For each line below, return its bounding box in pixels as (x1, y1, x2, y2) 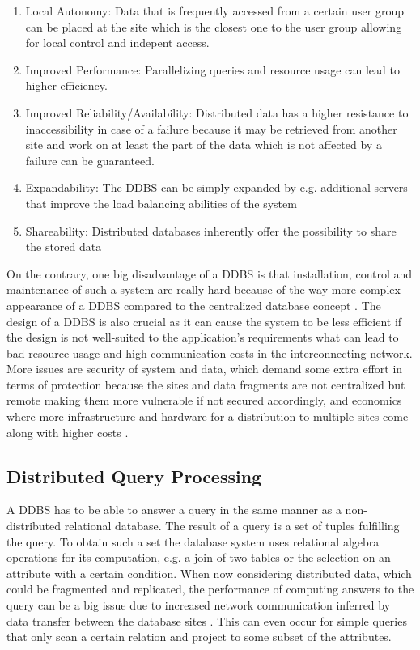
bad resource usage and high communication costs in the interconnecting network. (6, 344, 413, 361)
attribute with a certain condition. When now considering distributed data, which (6, 564, 412, 581)
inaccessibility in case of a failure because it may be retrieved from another (25, 120, 397, 137)
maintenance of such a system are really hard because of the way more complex (6, 281, 401, 298)
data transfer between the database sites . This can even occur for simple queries (6, 612, 407, 629)
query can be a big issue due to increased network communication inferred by (6, 597, 391, 614)
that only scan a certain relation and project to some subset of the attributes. (6, 628, 392, 645)
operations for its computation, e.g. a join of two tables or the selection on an (6, 549, 391, 566)
